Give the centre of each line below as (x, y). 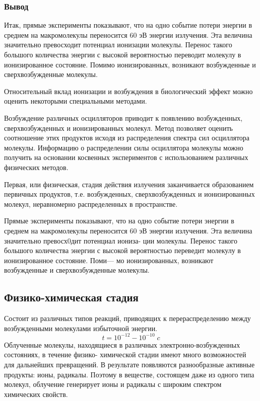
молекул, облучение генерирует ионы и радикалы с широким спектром (113, 384)
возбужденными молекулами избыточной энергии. (81, 328)
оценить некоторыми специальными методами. (76, 101)
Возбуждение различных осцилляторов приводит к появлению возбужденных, (123, 117)
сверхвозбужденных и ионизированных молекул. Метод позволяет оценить (118, 128)
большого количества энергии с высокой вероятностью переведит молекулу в (122, 250)
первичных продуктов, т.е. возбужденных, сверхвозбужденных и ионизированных (129, 194)
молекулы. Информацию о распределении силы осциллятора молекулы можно (124, 147)
